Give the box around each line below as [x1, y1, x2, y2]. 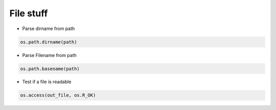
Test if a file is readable [22, 79, 72, 85]
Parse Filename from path [22, 52, 77, 58]
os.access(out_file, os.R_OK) [20, 92, 96, 98]
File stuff [9, 8, 48, 19]
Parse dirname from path [22, 25, 75, 32]
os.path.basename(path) [20, 66, 80, 71]
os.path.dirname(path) [20, 39, 77, 45]
